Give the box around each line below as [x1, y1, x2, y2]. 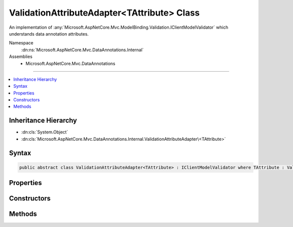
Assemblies [9, 54, 33, 59]
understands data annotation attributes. [9, 31, 89, 37]
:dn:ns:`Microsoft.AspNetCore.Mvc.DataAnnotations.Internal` [21, 47, 144, 53]
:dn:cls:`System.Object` [21, 129, 68, 135]
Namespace [9, 40, 34, 46]
